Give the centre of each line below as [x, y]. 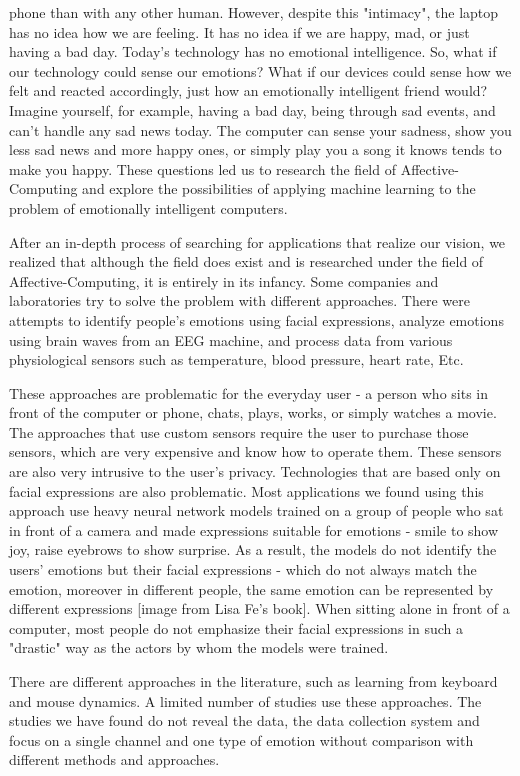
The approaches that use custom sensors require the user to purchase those [239, 431]
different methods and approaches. [114, 759]
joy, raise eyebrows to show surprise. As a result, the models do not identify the [253, 549]
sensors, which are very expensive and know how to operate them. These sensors [255, 451]
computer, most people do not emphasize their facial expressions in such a [236, 627]
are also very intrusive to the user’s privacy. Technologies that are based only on [255, 471]
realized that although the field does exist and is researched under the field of [246, 261]
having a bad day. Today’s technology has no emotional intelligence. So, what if [253, 51]
